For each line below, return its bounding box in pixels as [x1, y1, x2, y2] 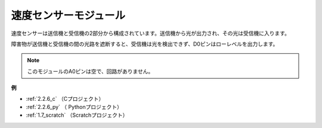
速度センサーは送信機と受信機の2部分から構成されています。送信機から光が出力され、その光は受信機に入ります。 [11, 30, 290, 37]
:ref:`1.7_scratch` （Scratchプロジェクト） [26, 111, 128, 119]
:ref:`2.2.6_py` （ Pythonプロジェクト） [26, 103, 122, 110]
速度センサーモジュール [11, 9, 126, 22]
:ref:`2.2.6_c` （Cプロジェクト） [26, 95, 104, 102]
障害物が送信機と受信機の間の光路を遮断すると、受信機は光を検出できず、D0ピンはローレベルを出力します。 [11, 40, 278, 47]
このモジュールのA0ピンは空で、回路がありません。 [27, 68, 154, 75]
